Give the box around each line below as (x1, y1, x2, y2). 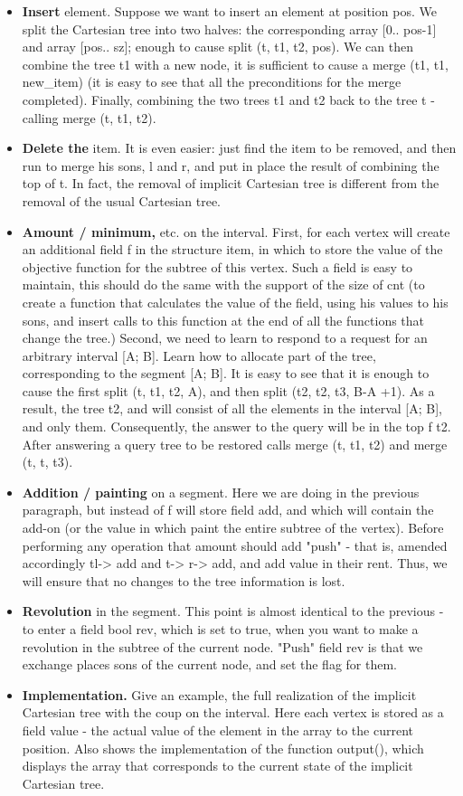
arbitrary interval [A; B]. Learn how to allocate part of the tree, (22, 346, 376, 365)
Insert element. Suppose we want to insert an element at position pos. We (22, 2, 437, 20)
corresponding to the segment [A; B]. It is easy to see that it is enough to (22, 364, 430, 383)
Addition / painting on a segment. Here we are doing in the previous (22, 482, 420, 501)
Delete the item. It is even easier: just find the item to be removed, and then (22, 138, 457, 157)
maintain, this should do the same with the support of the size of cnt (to (22, 275, 425, 294)
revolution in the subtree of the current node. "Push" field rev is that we (22, 637, 423, 656)
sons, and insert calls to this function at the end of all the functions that (22, 310, 425, 329)
